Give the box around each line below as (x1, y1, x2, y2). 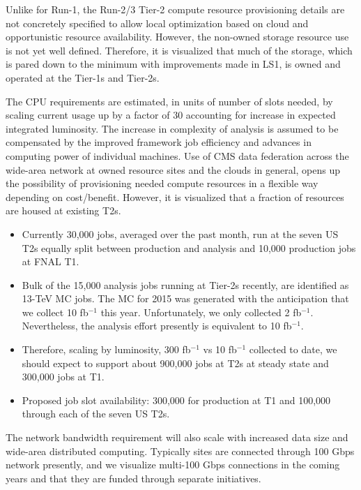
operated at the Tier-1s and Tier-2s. (6, 70, 160, 84)
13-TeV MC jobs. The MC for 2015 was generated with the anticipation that (22, 291, 349, 306)
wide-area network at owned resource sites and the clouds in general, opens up (6, 162, 341, 177)
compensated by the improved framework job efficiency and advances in (6, 135, 312, 149)
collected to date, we (249, 342, 337, 357)
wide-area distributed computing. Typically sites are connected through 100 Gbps (6, 443, 355, 458)
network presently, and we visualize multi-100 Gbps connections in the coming (6, 457, 340, 472)
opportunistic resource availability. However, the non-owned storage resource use (6, 29, 349, 44)
